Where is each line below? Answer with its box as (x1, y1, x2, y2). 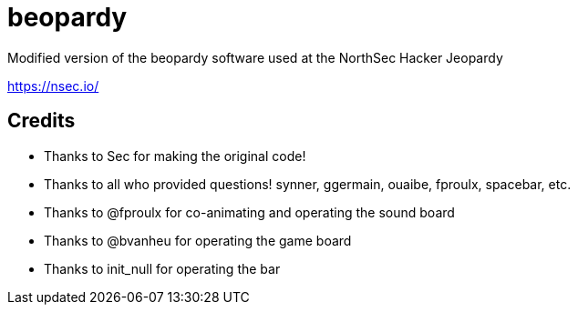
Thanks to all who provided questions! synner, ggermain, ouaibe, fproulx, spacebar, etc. (44, 176, 572, 192)
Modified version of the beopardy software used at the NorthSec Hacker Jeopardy (7, 49, 503, 65)
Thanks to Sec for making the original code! (44, 147, 306, 164)
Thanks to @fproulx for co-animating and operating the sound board (44, 204, 455, 220)
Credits (7, 109, 76, 133)
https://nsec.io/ (7, 77, 99, 94)
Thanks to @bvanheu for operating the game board (44, 232, 352, 248)
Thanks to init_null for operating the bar (44, 260, 281, 277)
